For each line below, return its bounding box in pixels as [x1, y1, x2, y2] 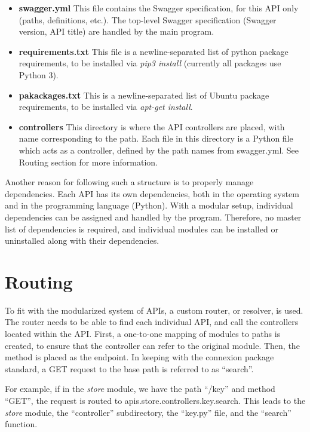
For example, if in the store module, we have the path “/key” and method [5, 382, 275, 395]
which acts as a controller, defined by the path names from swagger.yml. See [19, 143, 299, 156]
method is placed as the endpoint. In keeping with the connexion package [5, 351, 274, 363]
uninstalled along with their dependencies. [5, 234, 159, 247]
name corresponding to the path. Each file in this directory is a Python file [19, 132, 293, 145]
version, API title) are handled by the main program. [19, 25, 214, 38]
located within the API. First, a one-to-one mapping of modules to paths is [5, 327, 281, 339]
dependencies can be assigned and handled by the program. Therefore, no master [5, 210, 302, 223]
